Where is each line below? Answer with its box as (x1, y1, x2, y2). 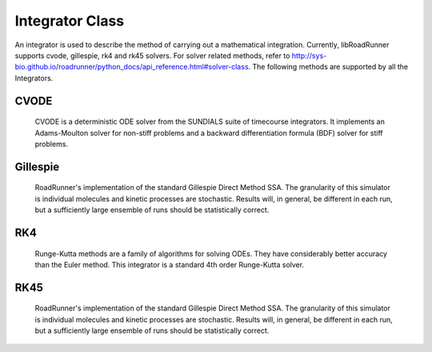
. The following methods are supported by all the (248, 62, 408, 72)
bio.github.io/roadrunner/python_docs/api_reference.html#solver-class (14, 62, 249, 72)
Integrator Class (14, 12, 125, 30)
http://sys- (291, 50, 327, 60)
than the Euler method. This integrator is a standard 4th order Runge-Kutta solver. (34, 259, 304, 269)
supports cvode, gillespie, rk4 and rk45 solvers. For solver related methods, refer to (14, 50, 290, 60)
